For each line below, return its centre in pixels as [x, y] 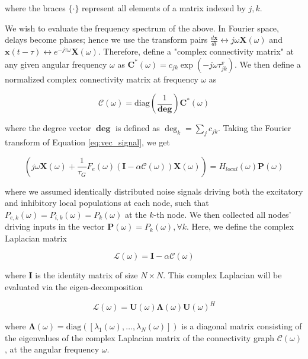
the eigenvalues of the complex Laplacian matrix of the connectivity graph [139, 337]
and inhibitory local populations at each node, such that [107, 203]
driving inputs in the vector [55, 226]
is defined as [137, 128]
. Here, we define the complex [240, 226]
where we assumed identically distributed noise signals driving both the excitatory [154, 191]
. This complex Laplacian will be [222, 275]
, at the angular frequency [52, 349]
